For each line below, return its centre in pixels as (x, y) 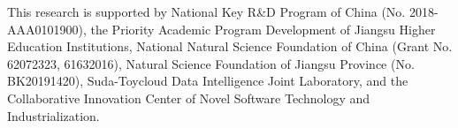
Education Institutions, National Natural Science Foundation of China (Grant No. (230, 46)
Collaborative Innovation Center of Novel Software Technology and (189, 98)
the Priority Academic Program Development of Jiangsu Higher (263, 29)
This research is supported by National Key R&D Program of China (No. (206, 11)
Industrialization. (53, 115)
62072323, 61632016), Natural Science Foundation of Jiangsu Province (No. (211, 63)
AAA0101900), (47, 29)
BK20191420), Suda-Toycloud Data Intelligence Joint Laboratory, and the (208, 81)
